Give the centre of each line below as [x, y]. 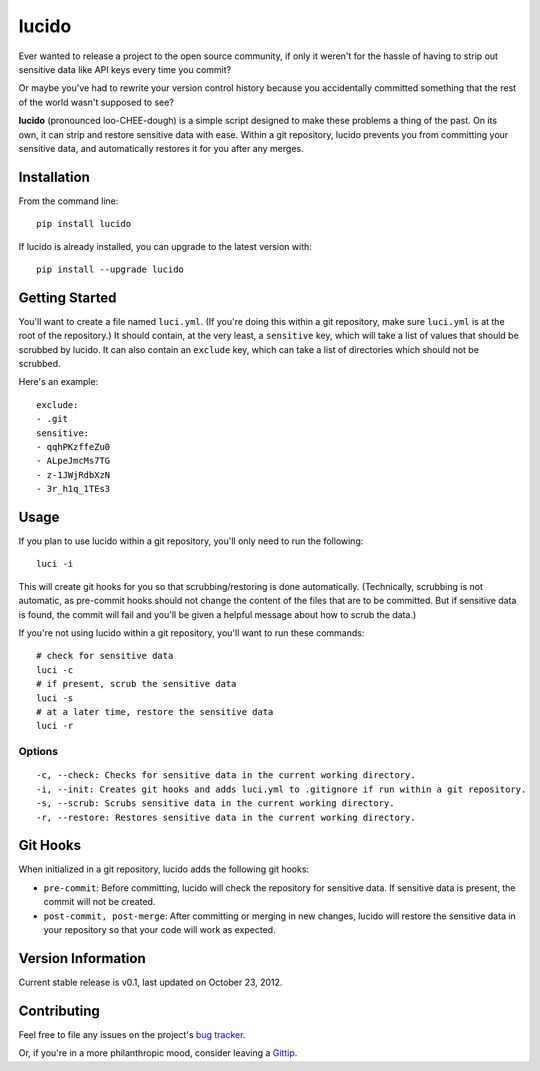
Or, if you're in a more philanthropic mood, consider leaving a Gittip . [158, 1053]
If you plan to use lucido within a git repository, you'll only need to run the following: [191, 541]
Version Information [82, 958]
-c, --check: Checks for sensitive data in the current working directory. [226, 775]
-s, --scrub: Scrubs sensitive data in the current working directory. [215, 803]
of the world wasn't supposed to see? [96, 102]
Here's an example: [58, 382]
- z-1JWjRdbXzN [73, 474]
